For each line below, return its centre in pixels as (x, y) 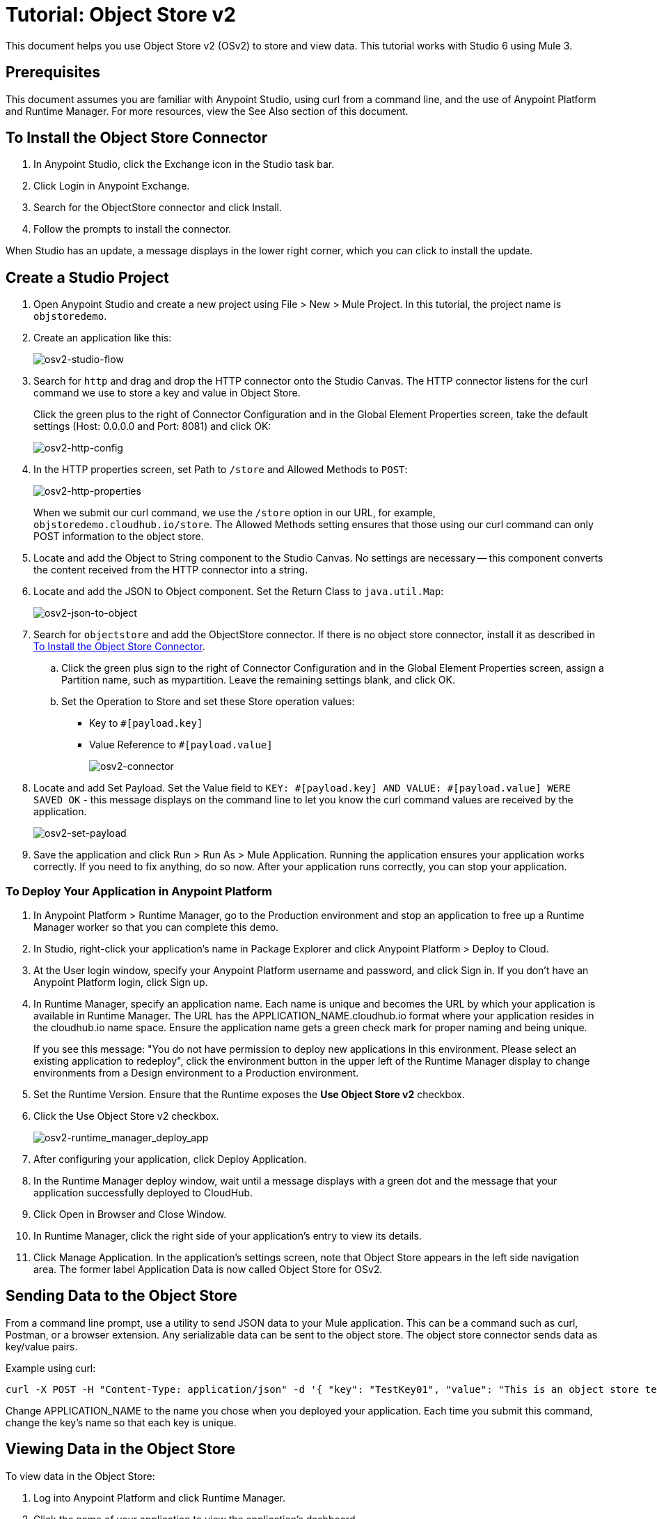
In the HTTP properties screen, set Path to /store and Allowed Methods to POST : (221, 470)
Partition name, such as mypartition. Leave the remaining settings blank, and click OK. (258, 680)
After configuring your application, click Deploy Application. (170, 1159)
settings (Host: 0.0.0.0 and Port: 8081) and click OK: (152, 426)
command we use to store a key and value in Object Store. (167, 393)
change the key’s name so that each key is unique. (121, 1422)
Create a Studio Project (87, 277)
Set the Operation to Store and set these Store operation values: (208, 702)
